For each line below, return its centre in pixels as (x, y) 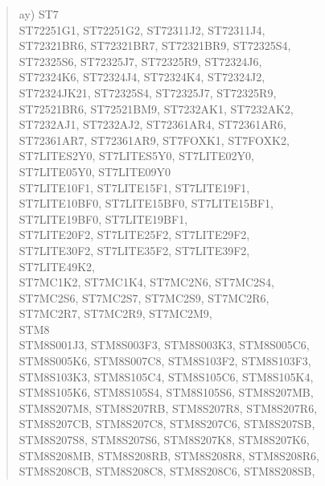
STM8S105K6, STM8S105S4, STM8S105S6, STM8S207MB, (166, 392)
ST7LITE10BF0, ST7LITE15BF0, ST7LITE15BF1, (146, 203)
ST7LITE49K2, (57, 266)
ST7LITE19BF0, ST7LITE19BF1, (103, 218)
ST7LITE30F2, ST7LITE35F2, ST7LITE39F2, (134, 250)
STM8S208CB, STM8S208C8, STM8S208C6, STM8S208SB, (167, 471)
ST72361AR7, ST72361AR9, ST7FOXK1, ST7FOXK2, (154, 140)
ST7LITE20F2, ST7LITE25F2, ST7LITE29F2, (134, 235)
